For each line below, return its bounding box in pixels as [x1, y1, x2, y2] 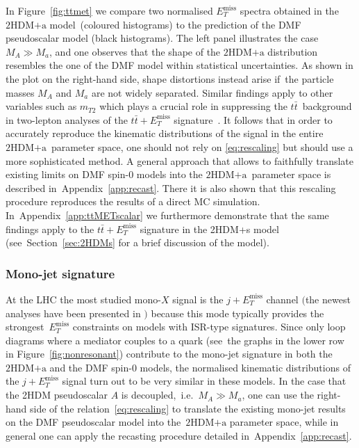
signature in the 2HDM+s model [140, 221, 279, 236]
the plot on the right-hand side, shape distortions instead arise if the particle [6, 71, 334, 86]
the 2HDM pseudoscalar [6, 387, 108, 402]
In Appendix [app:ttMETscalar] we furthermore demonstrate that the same [6, 207, 329, 222]
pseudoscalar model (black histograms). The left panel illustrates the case [6, 31, 319, 45]
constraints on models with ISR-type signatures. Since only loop [72, 319, 346, 334]
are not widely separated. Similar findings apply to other [91, 85, 333, 99]
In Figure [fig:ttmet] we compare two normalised [6, 3, 213, 17]
